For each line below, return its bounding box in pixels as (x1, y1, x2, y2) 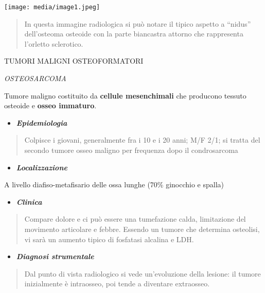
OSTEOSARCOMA (4, 73, 66, 84)
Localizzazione (16, 162, 67, 172)
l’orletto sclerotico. (24, 38, 83, 49)
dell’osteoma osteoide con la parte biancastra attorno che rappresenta (24, 28, 243, 39)
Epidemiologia (16, 117, 67, 128)
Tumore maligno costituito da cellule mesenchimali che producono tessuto (4, 90, 246, 101)
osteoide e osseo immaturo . (4, 100, 97, 111)
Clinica (16, 196, 42, 207)
